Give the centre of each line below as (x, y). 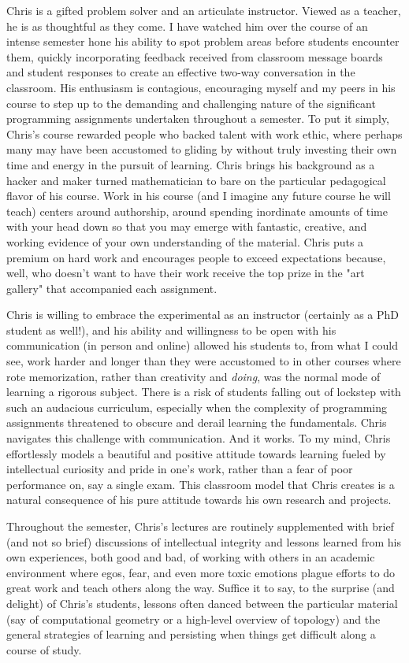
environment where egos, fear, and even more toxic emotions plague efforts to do (201, 572)
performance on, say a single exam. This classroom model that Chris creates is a (201, 484)
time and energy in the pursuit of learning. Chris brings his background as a (191, 164)
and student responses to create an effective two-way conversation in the (181, 72)
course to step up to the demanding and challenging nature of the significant (191, 103)
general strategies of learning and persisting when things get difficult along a (191, 634)
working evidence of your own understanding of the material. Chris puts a (185, 241)
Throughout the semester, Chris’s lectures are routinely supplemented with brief (200, 526)
